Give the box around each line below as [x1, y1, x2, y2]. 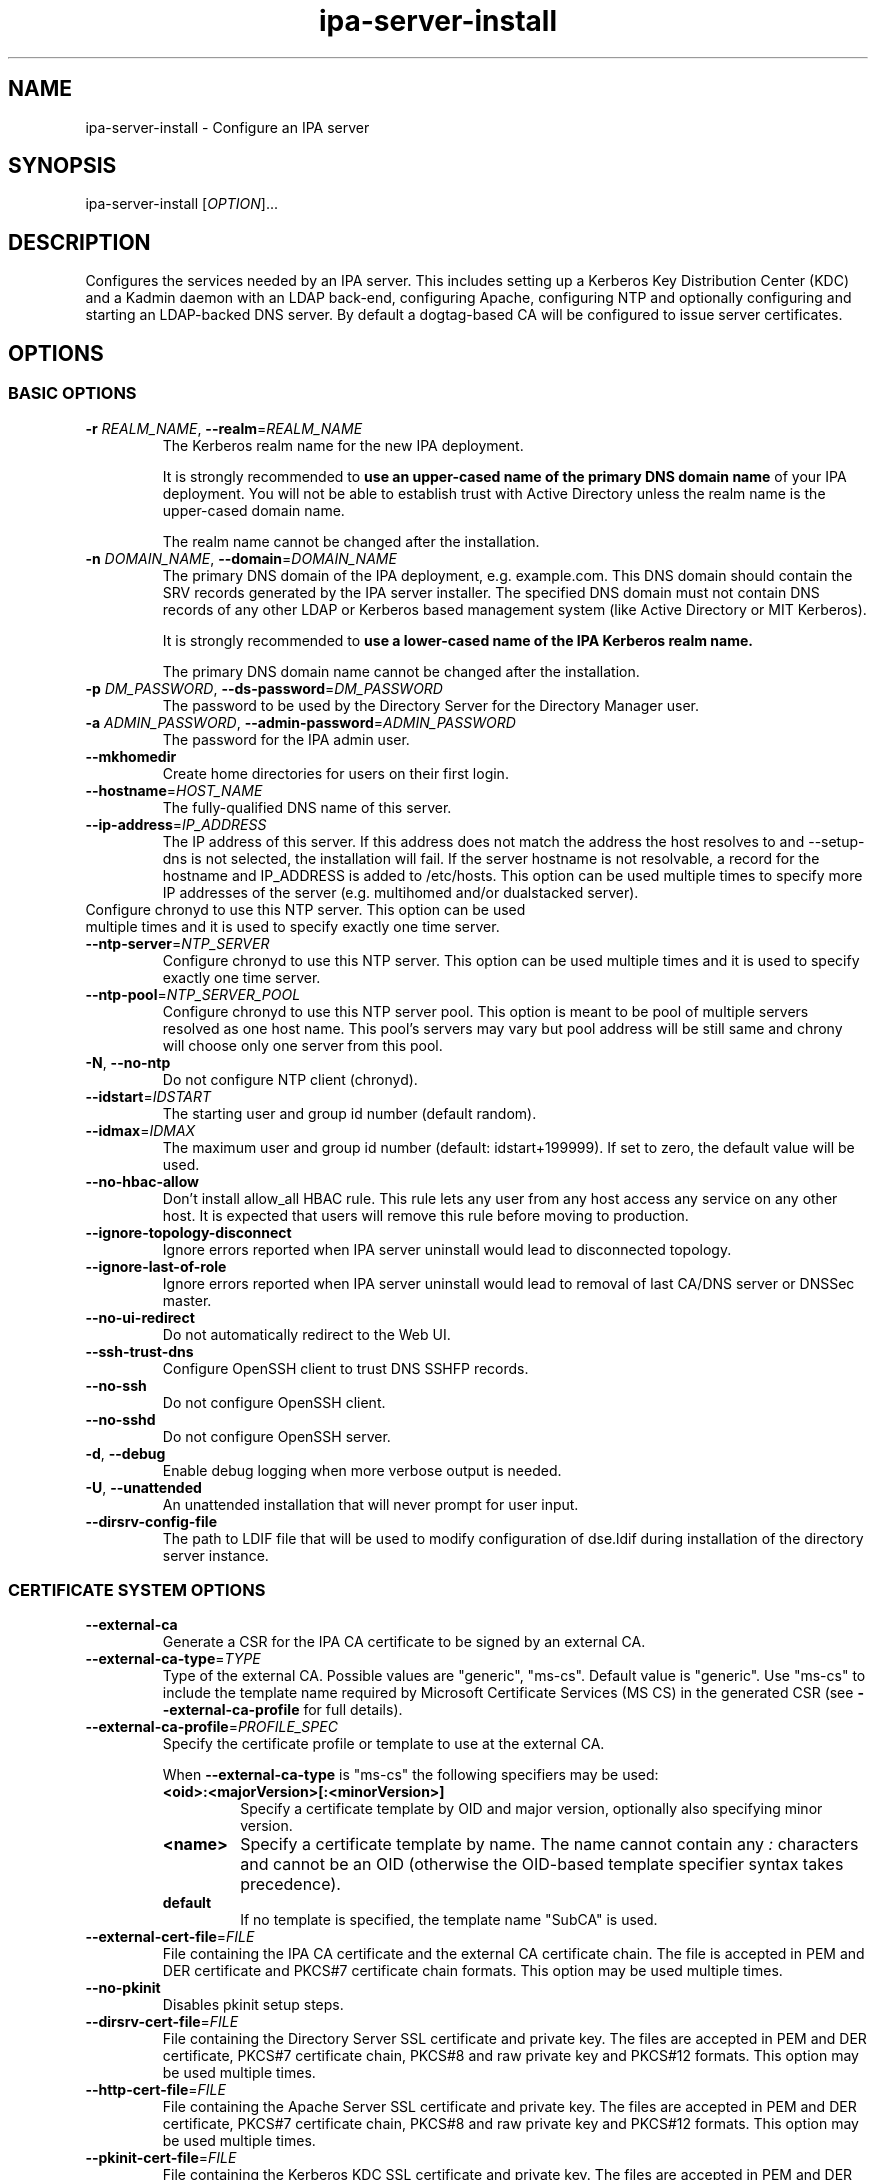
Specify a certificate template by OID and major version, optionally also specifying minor [240, 1800, 823, 1818]
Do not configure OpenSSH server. [162, 1427, 391, 1445]
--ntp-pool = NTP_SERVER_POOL [85, 985, 301, 1003]
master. [162, 1291, 212, 1309]
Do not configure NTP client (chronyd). [162, 1070, 418, 1088]
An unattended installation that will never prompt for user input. [162, 1495, 579, 1513]
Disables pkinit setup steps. [162, 1996, 344, 2014]
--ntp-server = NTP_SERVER [85, 934, 270, 952]
